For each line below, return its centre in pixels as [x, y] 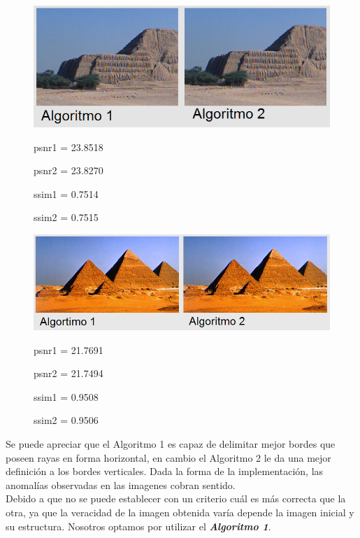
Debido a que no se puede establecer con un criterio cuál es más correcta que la [176, 498]
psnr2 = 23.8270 [69, 170]
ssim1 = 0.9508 [66, 396]
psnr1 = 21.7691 [69, 349]
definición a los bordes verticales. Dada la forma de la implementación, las [165, 471]
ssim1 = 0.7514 [66, 193]
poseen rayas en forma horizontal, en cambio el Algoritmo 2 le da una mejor [168, 457]
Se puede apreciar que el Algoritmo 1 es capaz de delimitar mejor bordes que [171, 444]
